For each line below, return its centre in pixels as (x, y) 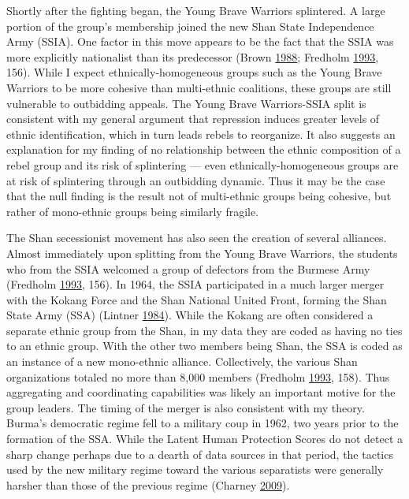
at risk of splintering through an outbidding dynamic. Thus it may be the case (196, 180)
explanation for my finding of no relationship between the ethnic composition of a (204, 149)
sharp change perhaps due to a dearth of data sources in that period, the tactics (200, 454)
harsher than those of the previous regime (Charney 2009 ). (148, 484)
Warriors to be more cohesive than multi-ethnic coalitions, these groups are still (199, 87)
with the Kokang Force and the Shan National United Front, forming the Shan (197, 299)
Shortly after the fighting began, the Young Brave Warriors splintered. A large (196, 10)
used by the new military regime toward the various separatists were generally (195, 469)
